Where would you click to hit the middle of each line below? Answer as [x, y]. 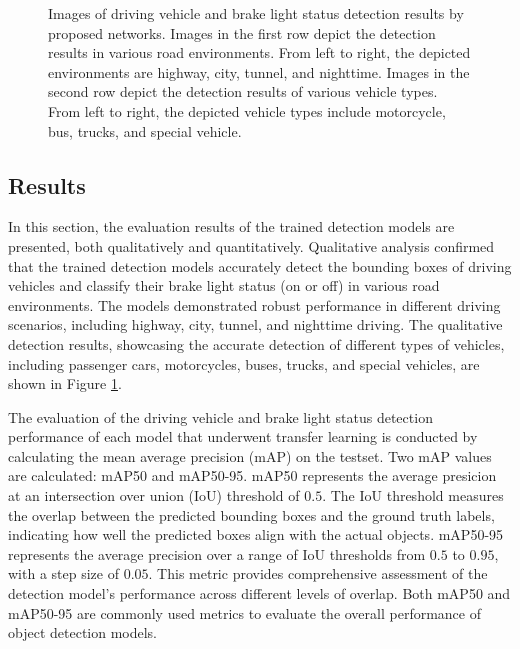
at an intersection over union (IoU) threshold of [154, 495]
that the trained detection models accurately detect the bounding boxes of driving [260, 265]
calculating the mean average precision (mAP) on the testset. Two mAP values [250, 455]
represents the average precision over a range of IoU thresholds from [217, 553]
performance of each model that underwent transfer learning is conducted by [243, 436]
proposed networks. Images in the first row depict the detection [242, 32]
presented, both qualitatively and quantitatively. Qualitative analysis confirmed [251, 245]
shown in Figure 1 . [65, 383]
